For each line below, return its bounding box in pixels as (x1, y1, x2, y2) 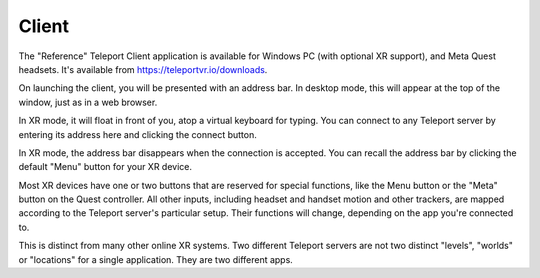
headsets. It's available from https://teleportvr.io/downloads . (18, 63, 268, 75)
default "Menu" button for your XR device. (18, 161, 193, 173)
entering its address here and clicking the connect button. (18, 128, 257, 140)
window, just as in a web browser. (18, 96, 158, 108)
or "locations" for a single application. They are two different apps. (18, 253, 294, 265)
